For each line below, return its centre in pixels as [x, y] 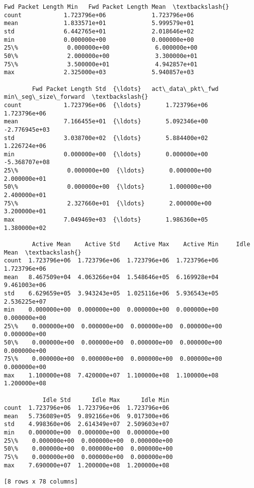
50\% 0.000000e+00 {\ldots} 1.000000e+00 [108, 187]
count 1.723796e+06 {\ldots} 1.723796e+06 [106, 105]
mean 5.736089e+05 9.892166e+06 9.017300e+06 [87, 416]
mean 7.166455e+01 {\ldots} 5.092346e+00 [106, 122]
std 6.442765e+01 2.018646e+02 [99, 31]
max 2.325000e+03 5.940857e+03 [99, 72]
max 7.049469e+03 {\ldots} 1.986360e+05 [106, 220]
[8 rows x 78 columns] [41, 482]
